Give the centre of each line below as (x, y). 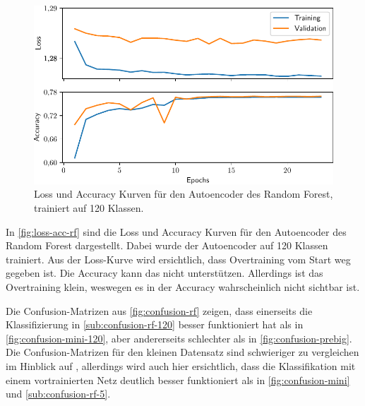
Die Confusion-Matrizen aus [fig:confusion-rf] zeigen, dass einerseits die (159, 310)
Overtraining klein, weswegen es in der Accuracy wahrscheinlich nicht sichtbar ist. (183, 287)
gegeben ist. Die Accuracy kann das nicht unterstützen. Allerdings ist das (164, 273)
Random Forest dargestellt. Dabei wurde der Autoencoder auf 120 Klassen (167, 245)
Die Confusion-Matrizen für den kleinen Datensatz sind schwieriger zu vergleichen (182, 352)
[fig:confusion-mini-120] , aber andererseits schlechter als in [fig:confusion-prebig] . (179, 338)
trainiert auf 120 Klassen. (89, 208)
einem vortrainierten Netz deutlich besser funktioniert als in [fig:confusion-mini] (178, 380)
